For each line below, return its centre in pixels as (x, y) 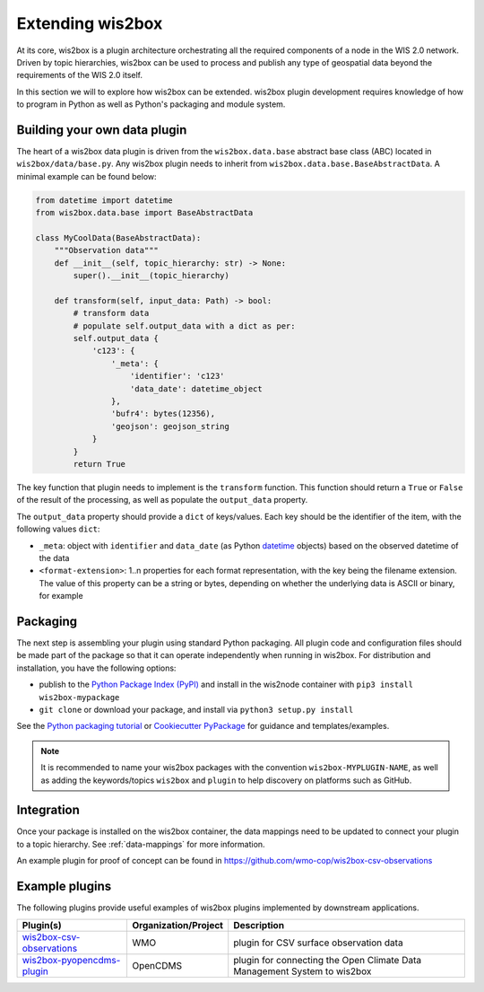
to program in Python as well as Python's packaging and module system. (151, 104)
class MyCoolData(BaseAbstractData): (118, 237)
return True (99, 464)
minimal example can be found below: (86, 176)
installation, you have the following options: (96, 668)
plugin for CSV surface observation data (318, 943)
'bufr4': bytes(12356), (163, 414)
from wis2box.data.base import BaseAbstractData (144, 213)
